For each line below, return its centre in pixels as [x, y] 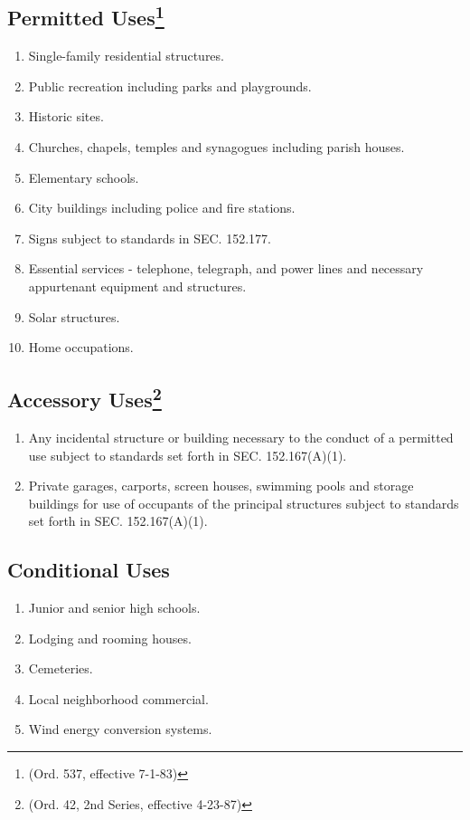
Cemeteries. [61, 668]
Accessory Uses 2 [85, 398]
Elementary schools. [84, 177]
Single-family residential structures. [126, 56]
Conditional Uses [89, 570]
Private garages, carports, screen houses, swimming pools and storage [221, 486]
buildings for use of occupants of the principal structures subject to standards [244, 503]
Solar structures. [74, 316]
